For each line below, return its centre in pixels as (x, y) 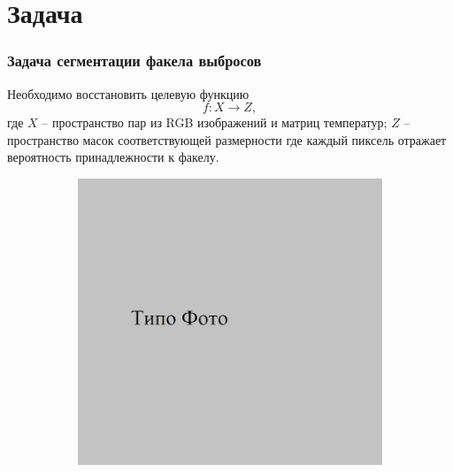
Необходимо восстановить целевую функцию (128, 93)
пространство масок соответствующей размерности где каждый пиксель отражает (227, 139)
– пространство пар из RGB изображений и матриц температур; (215, 122)
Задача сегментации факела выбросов (134, 61)
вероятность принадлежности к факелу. (113, 157)
